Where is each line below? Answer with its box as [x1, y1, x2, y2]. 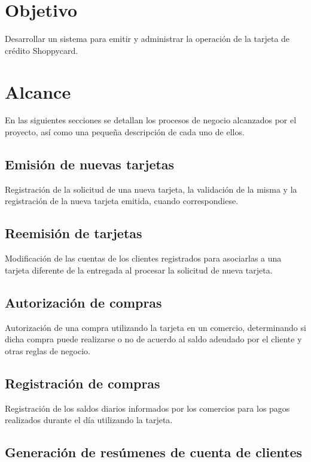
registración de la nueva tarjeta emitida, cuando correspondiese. [5, 194, 239, 207]
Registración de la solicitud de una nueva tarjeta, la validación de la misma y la [5, 183, 297, 195]
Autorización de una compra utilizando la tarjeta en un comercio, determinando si [5, 321, 306, 333]
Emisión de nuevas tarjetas [5, 155, 175, 174]
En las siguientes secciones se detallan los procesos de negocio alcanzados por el [5, 114, 297, 126]
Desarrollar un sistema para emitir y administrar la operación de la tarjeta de [5, 32, 290, 45]
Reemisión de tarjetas [5, 224, 142, 242]
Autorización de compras [5, 293, 162, 311]
